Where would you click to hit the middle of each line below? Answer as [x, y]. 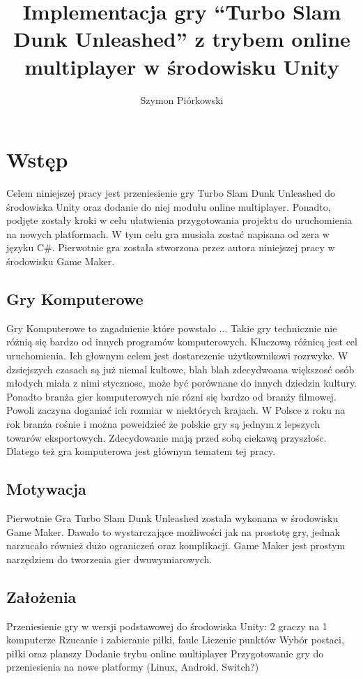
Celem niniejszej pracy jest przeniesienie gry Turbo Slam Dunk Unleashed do [171, 193]
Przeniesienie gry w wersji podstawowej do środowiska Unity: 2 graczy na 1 [167, 626]
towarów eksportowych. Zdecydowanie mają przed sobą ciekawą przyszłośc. [167, 437]
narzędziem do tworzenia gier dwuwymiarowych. [109, 559]
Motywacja [46, 489]
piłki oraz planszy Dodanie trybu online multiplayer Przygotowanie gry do [165, 653]
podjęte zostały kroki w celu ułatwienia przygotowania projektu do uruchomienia [179, 220]
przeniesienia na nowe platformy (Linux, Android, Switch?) [133, 667]
